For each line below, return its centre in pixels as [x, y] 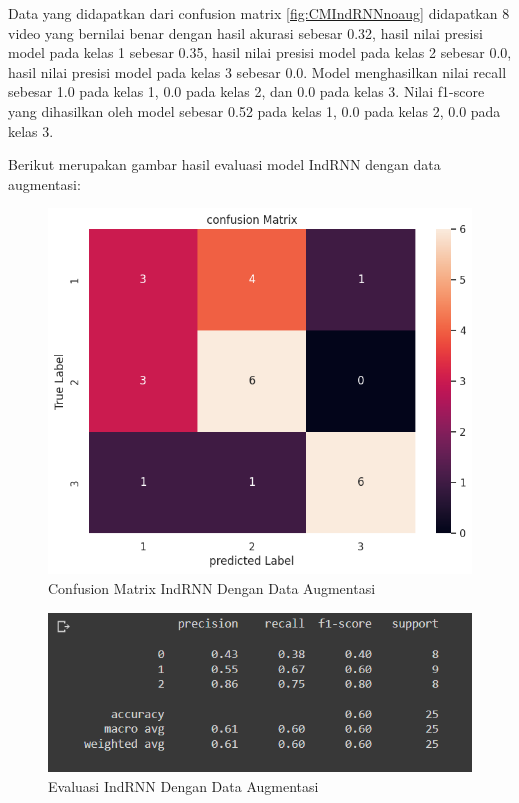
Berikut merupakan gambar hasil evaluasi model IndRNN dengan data [224, 164]
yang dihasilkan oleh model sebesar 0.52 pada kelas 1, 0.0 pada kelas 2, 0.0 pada [254, 110]
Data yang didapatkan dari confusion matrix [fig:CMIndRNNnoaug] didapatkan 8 [259, 13]
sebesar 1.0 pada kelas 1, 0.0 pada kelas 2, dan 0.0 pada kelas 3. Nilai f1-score [246, 91]
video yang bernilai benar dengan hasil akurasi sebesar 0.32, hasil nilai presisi [245, 32]
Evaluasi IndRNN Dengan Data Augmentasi [183, 786]
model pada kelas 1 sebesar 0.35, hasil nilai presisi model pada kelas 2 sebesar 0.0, [260, 52]
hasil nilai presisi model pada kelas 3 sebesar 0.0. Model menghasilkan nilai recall [257, 71]
